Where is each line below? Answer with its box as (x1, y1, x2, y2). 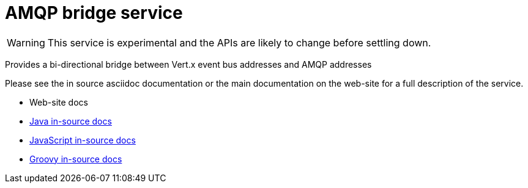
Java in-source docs (29, 115, 112, 126)
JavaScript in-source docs (29, 134, 136, 145)
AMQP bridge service (5, 2, 183, 23)
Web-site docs (29, 96, 88, 107)
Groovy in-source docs (29, 153, 122, 164)
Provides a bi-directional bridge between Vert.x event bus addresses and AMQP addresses (5, 59, 372, 70)
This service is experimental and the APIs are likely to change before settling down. (47, 36, 431, 49)
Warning (7, 36, 45, 49)
